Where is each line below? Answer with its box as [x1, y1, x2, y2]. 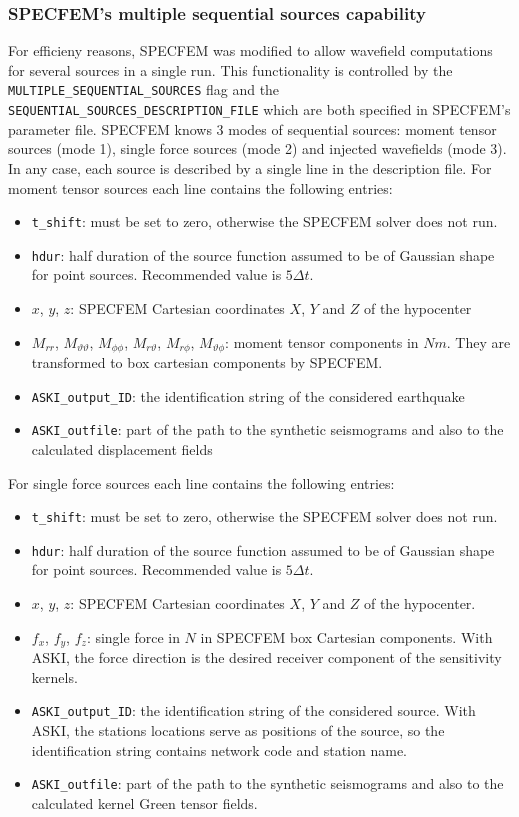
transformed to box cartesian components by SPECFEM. [31, 352, 383, 373]
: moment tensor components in [225, 331, 419, 352]
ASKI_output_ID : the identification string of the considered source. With [31, 700, 476, 721]
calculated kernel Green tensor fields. [31, 792, 258, 813]
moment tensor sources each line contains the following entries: [8, 177, 393, 198]
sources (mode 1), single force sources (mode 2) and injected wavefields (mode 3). [8, 138, 507, 159]
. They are [446, 331, 511, 352]
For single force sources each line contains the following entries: [8, 472, 395, 493]
